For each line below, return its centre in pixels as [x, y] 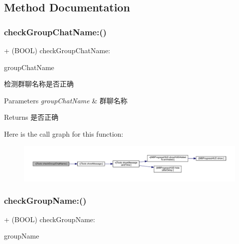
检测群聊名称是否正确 [39, 84]
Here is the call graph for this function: [64, 133]
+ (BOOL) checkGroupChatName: [57, 50]
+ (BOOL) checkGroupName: [50, 219]
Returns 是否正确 [31, 117]
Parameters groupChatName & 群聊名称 [66, 100]
